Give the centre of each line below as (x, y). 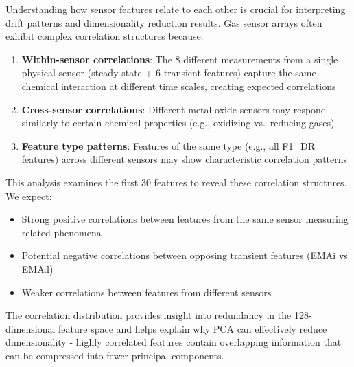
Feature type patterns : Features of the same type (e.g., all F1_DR (168, 145)
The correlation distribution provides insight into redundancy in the (149, 315)
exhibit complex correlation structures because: (105, 36)
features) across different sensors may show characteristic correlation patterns (185, 159)
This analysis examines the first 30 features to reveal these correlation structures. (176, 182)
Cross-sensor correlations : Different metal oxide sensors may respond (174, 109)
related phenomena (61, 232)
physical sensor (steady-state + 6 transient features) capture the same (169, 73)
